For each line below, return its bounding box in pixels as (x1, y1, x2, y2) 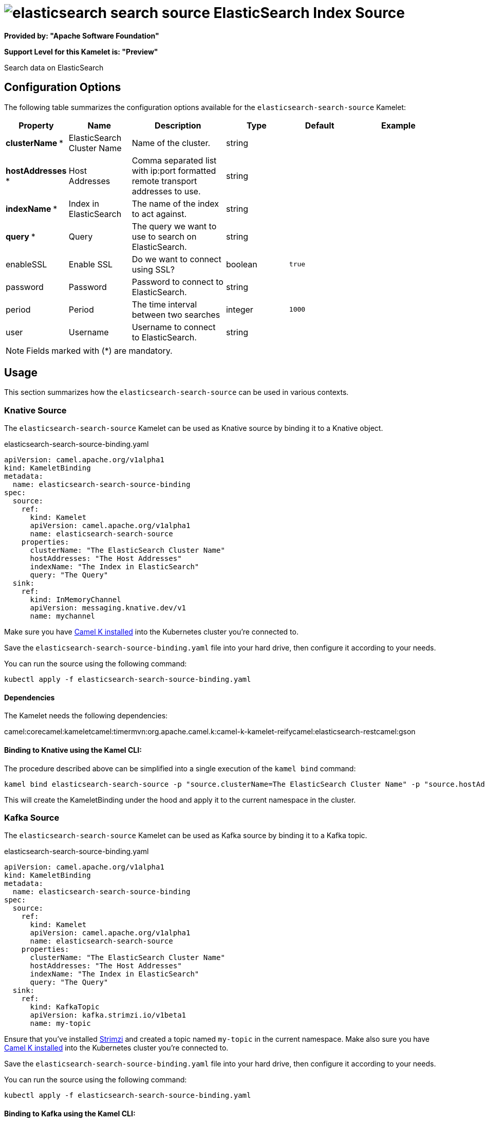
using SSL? (132, 264, 175, 275)
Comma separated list (132, 155, 217, 166)
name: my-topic (30, 1019, 91, 1028)
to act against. (132, 208, 187, 219)
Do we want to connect (132, 254, 221, 264)
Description (155, 120, 201, 131)
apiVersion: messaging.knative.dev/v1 (30, 604, 186, 612)
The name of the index (132, 198, 219, 209)
